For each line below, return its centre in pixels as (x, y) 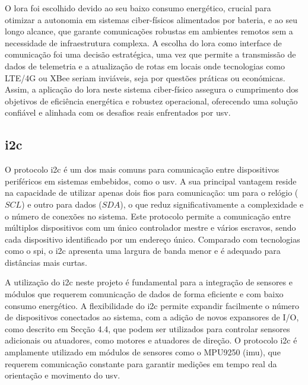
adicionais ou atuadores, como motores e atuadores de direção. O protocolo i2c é (151, 340)
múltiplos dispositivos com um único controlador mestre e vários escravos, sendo (150, 227)
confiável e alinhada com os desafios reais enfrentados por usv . (118, 112)
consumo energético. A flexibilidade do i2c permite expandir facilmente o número (152, 305)
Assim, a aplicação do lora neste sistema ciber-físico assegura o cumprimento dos (152, 89)
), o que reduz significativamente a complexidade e (212, 204)
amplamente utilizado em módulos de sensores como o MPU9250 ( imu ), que (143, 352)
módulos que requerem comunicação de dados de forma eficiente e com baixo (144, 294)
